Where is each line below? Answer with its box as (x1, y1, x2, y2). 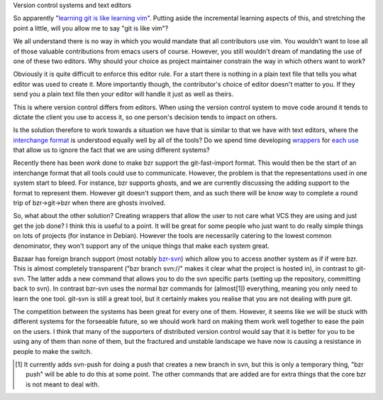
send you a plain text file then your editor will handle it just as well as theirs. (13, 90, 234, 99)
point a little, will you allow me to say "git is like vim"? (13, 23, 169, 32)
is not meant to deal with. (26, 380, 99, 389)
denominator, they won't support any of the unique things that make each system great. (13, 242, 270, 250)
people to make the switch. (13, 347, 92, 355)
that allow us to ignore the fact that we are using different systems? (13, 146, 210, 154)
